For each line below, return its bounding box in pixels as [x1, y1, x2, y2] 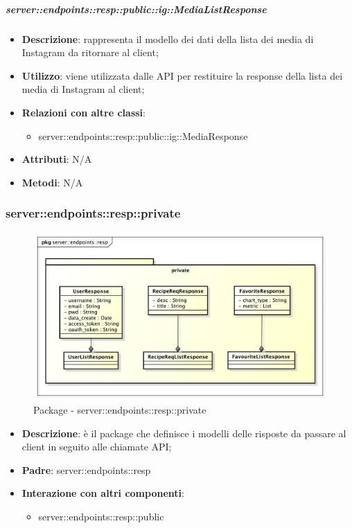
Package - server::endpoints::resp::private [33, 402, 206, 416]
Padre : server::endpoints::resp [21, 462, 151, 477]
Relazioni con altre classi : [21, 105, 146, 119]
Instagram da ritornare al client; [21, 45, 159, 60]
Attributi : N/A [21, 152, 92, 166]
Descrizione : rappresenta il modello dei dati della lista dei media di [21, 31, 314, 46]
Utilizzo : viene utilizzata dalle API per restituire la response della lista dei [21, 68, 343, 82]
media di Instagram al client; [21, 82, 145, 96]
